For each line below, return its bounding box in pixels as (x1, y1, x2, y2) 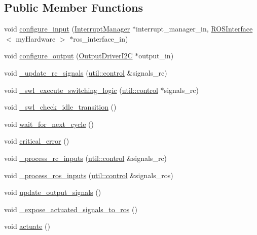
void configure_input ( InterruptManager (4, 23, 130, 34)
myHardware (16, 33, 56, 44)
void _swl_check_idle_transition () (4, 102, 117, 112)
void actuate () (4, 221, 51, 231)
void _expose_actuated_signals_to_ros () (4, 204, 137, 214)
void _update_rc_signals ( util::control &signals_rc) (4, 67, 167, 78)
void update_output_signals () (4, 187, 101, 197)
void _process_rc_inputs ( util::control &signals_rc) (4, 152, 167, 163)
